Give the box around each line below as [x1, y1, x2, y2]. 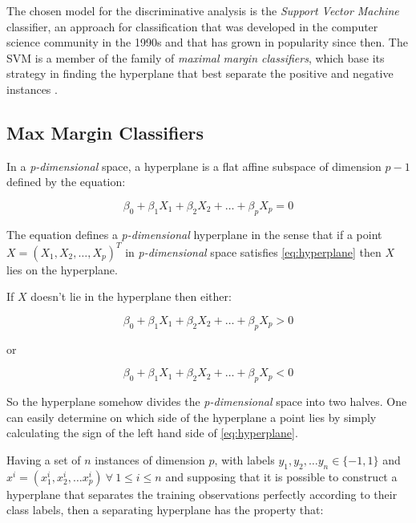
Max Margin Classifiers [6, 120, 204, 144]
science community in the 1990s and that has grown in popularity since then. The [6, 34, 408, 51]
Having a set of [6, 452, 81, 468]
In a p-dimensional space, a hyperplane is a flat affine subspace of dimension [6, 157, 382, 174]
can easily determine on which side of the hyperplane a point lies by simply [6, 408, 377, 425]
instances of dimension [95, 452, 205, 468]
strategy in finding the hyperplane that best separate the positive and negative [6, 65, 394, 82]
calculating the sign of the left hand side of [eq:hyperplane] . [6, 424, 298, 441]
